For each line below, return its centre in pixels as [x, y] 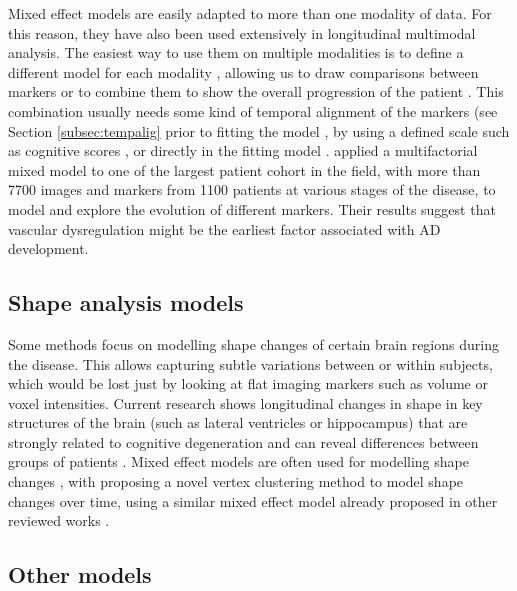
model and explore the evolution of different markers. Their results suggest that [252, 208]
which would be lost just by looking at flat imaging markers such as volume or [248, 383]
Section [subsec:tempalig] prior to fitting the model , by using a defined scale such [259, 130]
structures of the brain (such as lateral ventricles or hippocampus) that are [238, 422]
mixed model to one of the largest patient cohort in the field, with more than [244, 169]
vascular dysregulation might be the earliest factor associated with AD [224, 228]
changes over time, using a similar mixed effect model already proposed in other [253, 500]
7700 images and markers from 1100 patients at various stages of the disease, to [252, 189]
